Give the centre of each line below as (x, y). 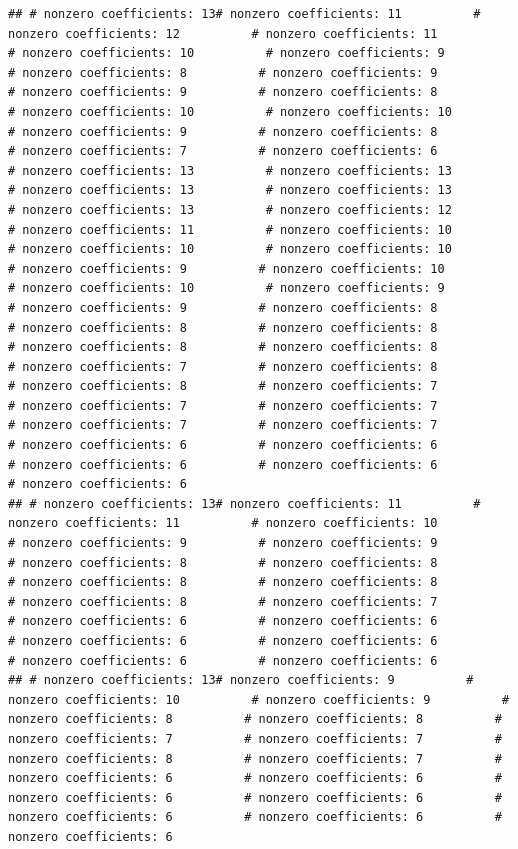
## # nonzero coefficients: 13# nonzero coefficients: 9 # (241, 680)
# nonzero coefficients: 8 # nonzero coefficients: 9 (223, 72)
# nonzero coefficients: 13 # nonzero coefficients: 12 (230, 209)
